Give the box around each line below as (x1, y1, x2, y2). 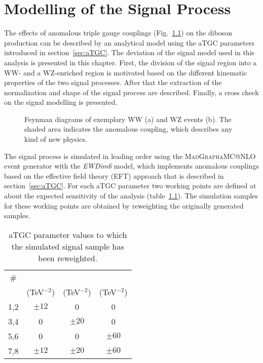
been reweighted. (38, 252, 98, 264)
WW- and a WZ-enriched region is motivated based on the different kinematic (4, 67, 247, 77)
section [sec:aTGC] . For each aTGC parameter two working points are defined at (4, 180, 256, 191)
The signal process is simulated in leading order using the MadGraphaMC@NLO (4, 150, 256, 161)
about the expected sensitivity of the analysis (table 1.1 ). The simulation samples (4, 190, 258, 201)
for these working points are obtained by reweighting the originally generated (4, 200, 244, 211)
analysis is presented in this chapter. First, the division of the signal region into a (4, 57, 257, 67)
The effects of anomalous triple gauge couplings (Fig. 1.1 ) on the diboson (4, 27, 233, 38)
